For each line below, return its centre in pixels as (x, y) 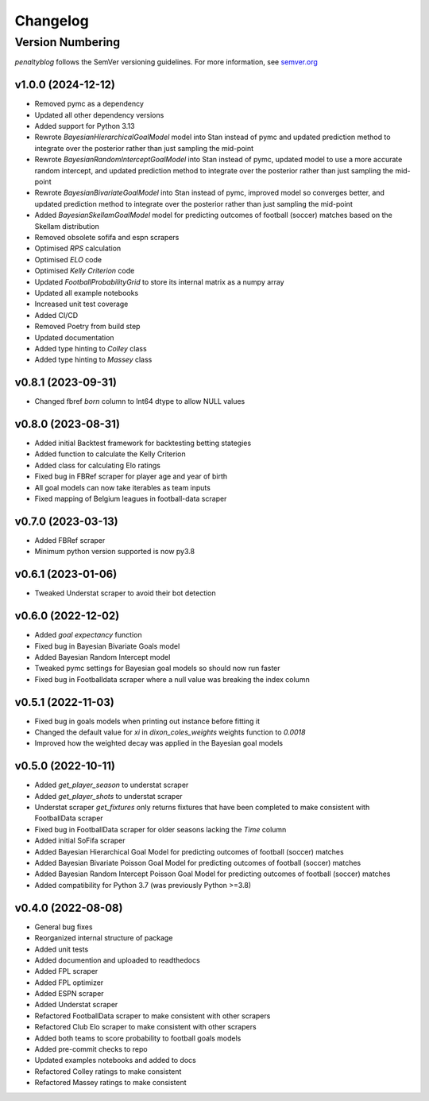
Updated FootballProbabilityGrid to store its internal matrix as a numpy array (160, 281)
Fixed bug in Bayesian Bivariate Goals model (107, 646)
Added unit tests (62, 949)
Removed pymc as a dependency (89, 104)
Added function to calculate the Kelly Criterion (110, 454)
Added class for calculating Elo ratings (97, 465)
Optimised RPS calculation (78, 248)
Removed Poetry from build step (87, 327)
